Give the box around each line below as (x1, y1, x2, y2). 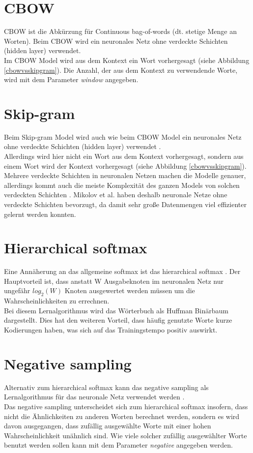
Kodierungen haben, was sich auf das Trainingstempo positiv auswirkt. (4, 325, 218, 335)
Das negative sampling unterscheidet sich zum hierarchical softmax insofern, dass (4, 401, 248, 411)
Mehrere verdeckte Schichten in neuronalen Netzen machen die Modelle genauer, (4, 170, 246, 181)
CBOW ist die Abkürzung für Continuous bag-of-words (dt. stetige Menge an (4, 26, 237, 36)
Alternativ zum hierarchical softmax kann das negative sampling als (4, 382, 209, 392)
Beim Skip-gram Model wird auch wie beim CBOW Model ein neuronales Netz (4, 131, 242, 142)
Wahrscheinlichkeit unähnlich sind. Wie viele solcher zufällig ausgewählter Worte (4, 430, 247, 440)
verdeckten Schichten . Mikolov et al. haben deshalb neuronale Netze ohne (4, 189, 227, 200)
